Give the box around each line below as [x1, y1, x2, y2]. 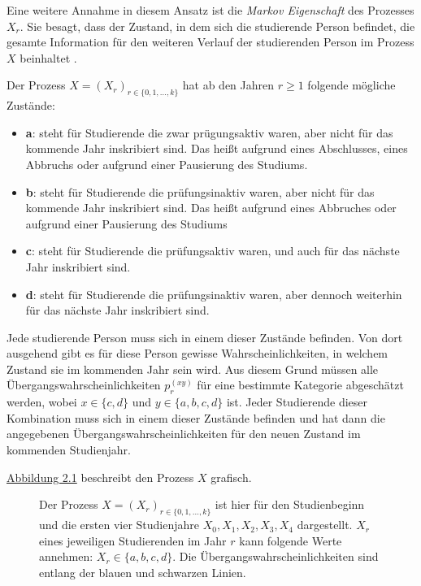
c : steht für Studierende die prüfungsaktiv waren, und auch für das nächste [25, 242, 400, 259]
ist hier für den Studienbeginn [215, 496, 365, 513]
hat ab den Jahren [182, 76, 275, 93]
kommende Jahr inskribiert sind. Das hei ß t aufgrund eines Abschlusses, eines [25, 140, 408, 157]
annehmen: [39, 548, 93, 565]
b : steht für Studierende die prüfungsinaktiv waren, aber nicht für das [25, 183, 375, 200]
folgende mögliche [307, 76, 396, 93]
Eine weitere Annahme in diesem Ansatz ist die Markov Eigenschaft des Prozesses [7, 2, 414, 18]
